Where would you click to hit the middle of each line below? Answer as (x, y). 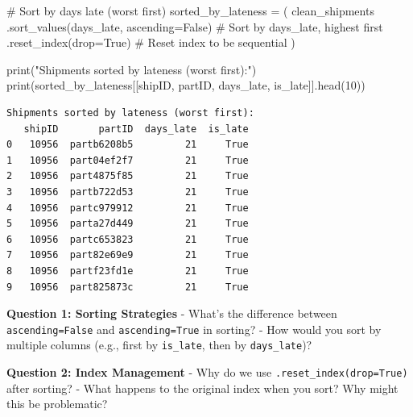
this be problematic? (57, 404)
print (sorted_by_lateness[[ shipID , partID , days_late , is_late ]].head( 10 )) (186, 85)
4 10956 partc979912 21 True (128, 208)
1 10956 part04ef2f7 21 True (128, 160)
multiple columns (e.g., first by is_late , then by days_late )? (159, 345)
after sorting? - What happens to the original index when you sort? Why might (202, 388)
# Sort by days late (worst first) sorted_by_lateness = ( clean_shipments (190, 10)
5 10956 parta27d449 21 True (128, 224)
